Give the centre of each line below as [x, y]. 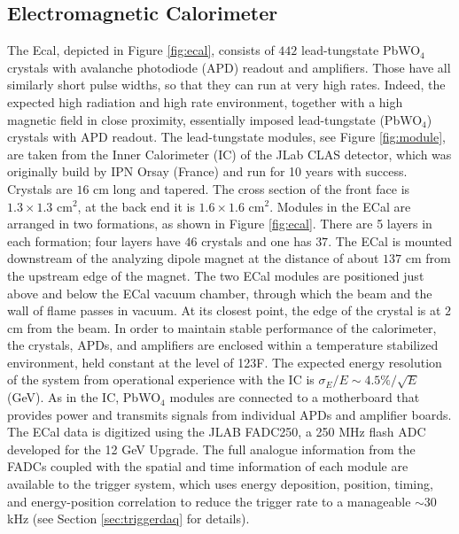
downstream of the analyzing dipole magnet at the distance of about [193, 258]
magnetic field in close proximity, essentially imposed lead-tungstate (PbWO [215, 119]
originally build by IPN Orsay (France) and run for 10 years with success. [207, 171]
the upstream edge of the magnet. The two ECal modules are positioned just [216, 275]
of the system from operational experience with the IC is [161, 379]
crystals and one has [257, 240]
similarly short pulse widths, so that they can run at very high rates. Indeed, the [226, 85]
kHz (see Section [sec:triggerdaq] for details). [128, 519]
